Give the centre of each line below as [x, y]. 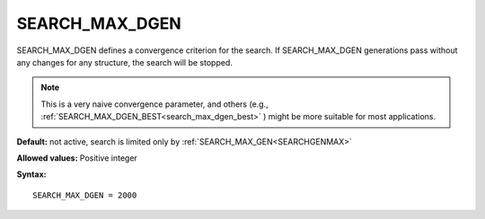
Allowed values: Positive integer [77, 158]
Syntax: [31, 174]
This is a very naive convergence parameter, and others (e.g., [154, 104]
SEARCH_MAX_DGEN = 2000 [85, 195]
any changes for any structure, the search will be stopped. [125, 62]
